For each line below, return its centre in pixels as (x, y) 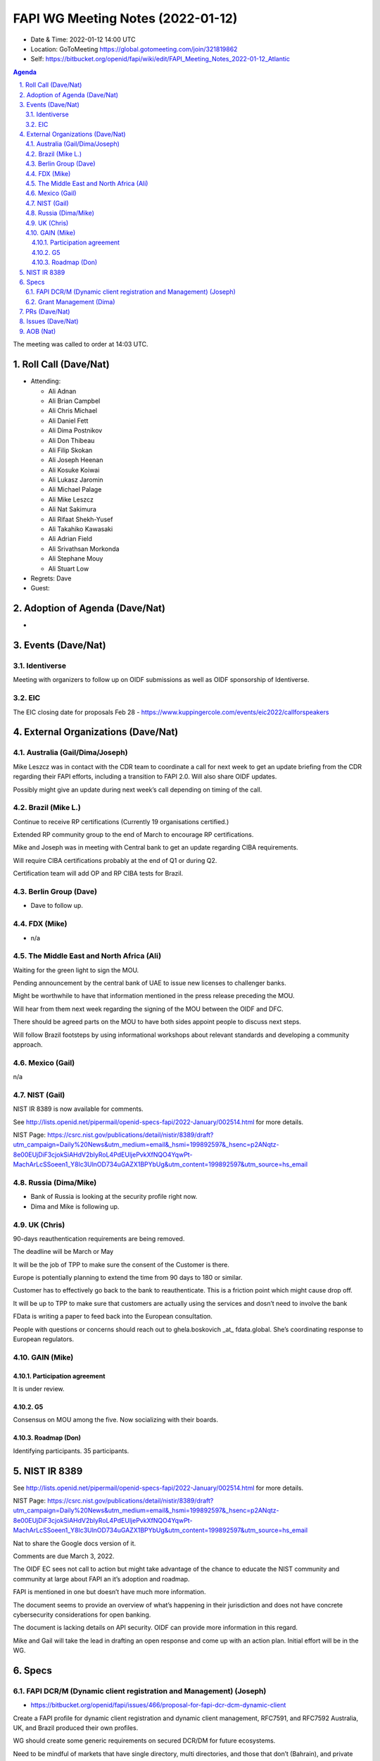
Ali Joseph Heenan (76, 460)
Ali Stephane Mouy (76, 559)
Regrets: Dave (51, 578)
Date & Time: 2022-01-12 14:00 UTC (83, 39)
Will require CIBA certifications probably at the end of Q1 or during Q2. (115, 860)
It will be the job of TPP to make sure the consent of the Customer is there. (121, 1264)
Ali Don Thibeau (71, 440)
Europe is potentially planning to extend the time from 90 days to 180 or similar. (128, 1278)
